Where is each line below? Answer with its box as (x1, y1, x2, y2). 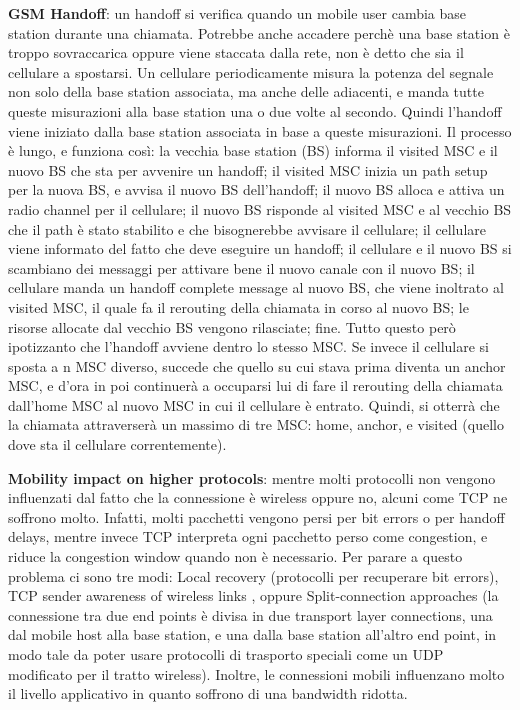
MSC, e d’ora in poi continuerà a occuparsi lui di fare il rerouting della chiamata (8, 375, 503, 396)
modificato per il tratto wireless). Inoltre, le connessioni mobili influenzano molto (8, 663, 505, 684)
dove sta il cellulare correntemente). (8, 434, 227, 455)
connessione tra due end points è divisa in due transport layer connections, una (8, 604, 493, 625)
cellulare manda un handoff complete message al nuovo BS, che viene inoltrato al (8, 277, 504, 298)
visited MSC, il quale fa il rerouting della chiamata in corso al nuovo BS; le (8, 296, 469, 317)
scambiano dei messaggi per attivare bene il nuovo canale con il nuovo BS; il (8, 257, 475, 278)
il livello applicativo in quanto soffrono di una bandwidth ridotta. (8, 683, 408, 704)
